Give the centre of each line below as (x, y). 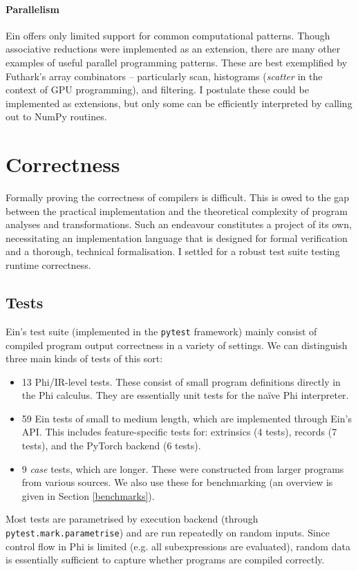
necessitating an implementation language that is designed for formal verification (177, 237)
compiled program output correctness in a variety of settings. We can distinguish (177, 345)
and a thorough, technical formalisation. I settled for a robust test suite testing (173, 251)
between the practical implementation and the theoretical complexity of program (177, 210)
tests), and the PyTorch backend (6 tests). (111, 446)
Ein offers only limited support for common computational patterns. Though (168, 35)
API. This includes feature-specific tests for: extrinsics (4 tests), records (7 (179, 432)
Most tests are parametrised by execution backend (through (132, 519)
